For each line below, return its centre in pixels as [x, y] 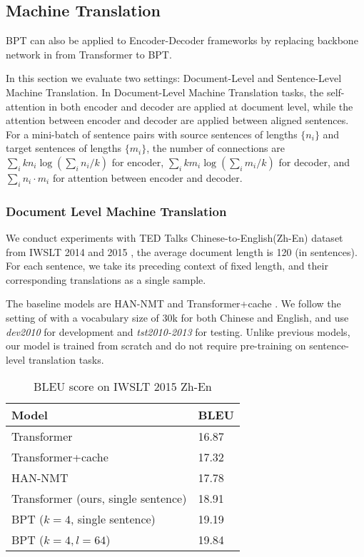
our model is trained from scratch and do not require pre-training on [156, 346]
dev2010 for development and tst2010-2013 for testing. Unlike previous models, [178, 331]
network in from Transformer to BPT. [89, 54]
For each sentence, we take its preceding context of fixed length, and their [167, 266]
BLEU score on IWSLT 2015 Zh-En [123, 387]
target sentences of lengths [64, 148]
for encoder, [138, 162]
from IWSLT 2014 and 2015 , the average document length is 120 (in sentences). [182, 251]
